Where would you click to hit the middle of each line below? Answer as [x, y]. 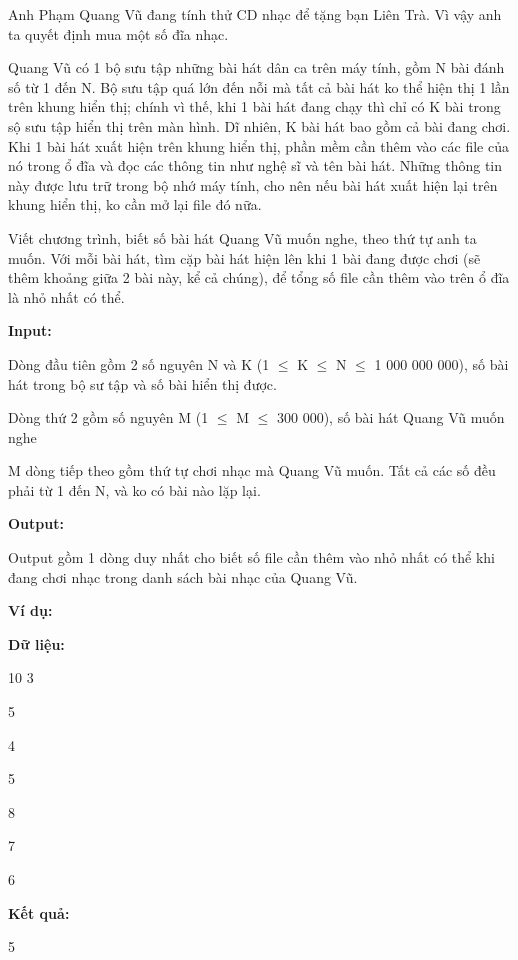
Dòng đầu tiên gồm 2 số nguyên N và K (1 [139, 363]
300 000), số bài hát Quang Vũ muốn [390, 417]
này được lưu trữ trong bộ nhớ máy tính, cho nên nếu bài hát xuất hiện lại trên [253, 184]
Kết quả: [39, 912]
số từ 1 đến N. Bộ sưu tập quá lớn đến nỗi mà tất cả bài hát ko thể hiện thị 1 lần [259, 86]
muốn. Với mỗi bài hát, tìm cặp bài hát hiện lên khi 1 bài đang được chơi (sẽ [244, 257]
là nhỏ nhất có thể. [66, 296]
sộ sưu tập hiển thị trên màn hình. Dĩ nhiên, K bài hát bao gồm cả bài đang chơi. [259, 125]
